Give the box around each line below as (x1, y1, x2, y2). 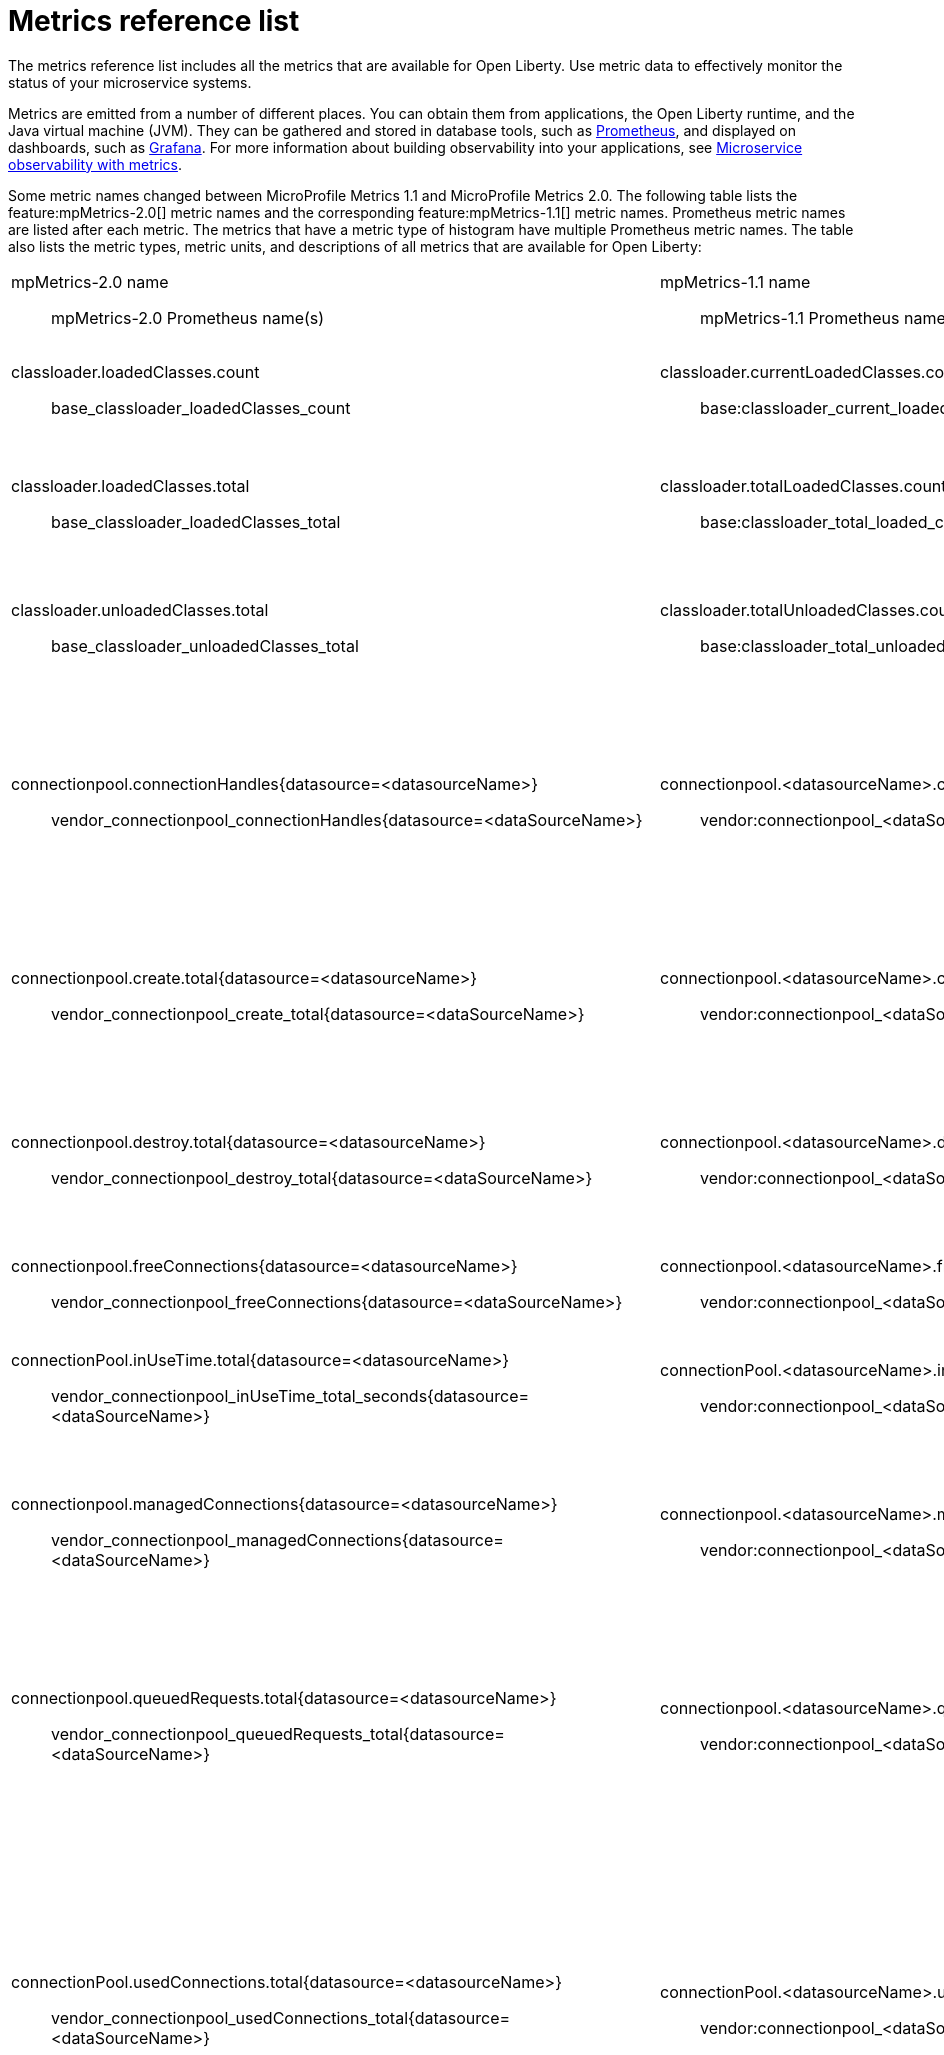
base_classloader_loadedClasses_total (51, 511, 341, 532)
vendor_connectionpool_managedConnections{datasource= (51, 1529, 504, 1550)
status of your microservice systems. (8, 73, 252, 91)
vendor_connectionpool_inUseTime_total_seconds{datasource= (51, 1385, 530, 1406)
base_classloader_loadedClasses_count (51, 397, 351, 418)
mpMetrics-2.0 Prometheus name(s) (51, 307, 325, 328)
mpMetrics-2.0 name (11, 271, 169, 292)
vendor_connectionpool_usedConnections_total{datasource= (51, 2007, 511, 2028)
